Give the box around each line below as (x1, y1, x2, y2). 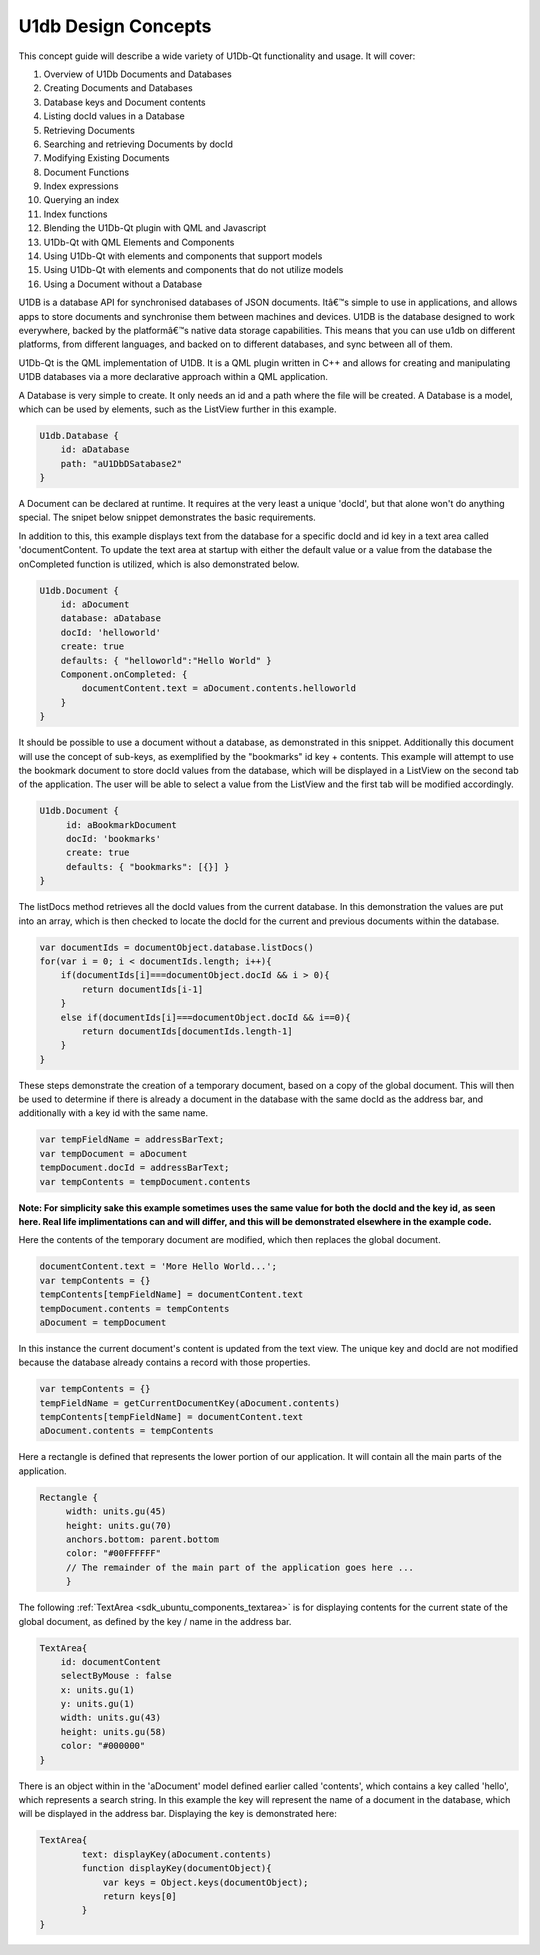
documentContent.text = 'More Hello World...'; (39, 1261, 277, 1272)
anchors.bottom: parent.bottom (65, 1534, 220, 1545)
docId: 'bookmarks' (65, 833, 162, 845)
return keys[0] (102, 1890, 177, 1902)
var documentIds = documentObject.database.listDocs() (39, 941, 314, 953)
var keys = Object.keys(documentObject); (102, 1876, 309, 1888)
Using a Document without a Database (43, 278, 203, 290)
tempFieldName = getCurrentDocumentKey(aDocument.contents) (39, 1397, 341, 1409)
